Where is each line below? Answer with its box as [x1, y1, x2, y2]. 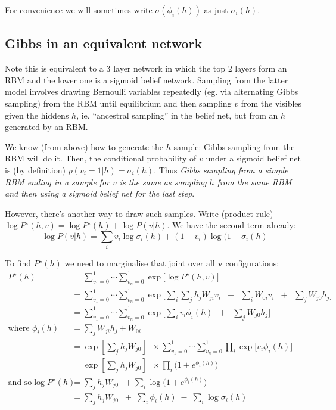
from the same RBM [217, 175, 292, 188]
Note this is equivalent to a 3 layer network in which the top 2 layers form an [5, 62, 287, 74]
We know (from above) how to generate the [5, 140, 164, 153]
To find [5, 257, 31, 269]
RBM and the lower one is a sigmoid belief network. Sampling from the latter [5, 73, 288, 86]
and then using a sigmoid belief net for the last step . [5, 187, 195, 200]
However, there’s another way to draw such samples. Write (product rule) [5, 207, 273, 219]
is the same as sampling [119, 175, 207, 188]
